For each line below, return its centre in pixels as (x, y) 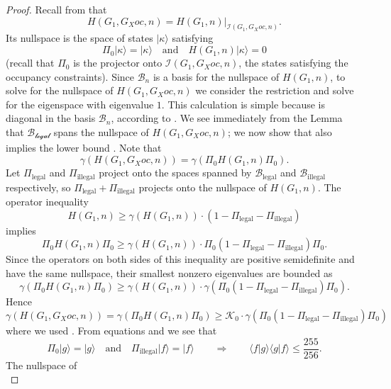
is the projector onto (118, 63)
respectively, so (38, 187)
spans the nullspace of (101, 132)
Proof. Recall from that (56, 9)
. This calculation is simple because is (243, 104)
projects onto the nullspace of (203, 187)
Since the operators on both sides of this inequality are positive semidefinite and (180, 259)
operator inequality (47, 201)
